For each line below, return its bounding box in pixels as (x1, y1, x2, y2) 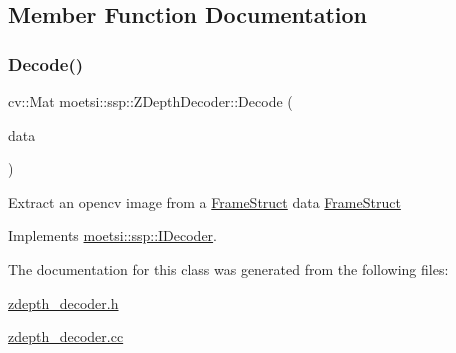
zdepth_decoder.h (8, 292, 119, 313)
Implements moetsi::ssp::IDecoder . (8, 225, 217, 246)
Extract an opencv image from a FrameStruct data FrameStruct (8, 191, 401, 212)
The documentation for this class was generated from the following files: (8, 258, 449, 279)
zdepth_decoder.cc (8, 326, 124, 347)
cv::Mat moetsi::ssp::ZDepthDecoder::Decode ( (8, 91, 293, 111)
